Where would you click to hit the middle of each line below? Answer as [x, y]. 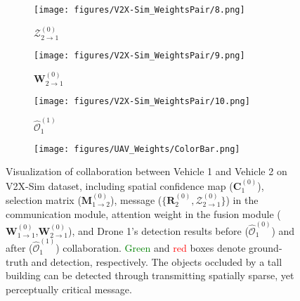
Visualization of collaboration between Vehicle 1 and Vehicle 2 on [146, 171]
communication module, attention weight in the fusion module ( [143, 213]
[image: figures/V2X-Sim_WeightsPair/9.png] [139, 55]
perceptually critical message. [69, 289]
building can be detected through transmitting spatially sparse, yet [150, 275]
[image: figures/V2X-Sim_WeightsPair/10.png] [142, 101]
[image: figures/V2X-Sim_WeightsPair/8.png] [139, 10]
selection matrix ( [44, 200]
